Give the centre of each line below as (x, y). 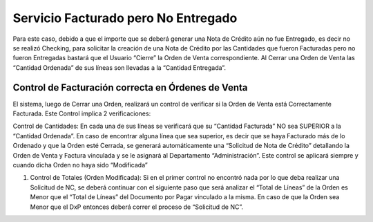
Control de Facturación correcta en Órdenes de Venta (130, 87)
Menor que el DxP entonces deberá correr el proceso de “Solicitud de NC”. (136, 207)
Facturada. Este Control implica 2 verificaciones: (82, 113)
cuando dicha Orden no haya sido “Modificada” (80, 165)
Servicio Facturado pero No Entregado (125, 18)
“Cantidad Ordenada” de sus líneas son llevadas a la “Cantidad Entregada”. (119, 67)
